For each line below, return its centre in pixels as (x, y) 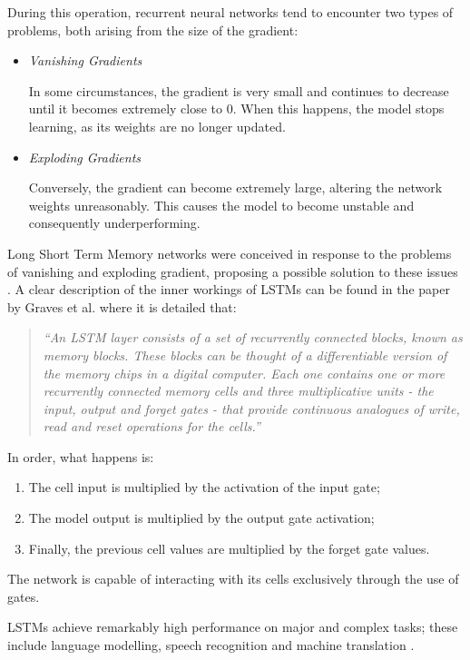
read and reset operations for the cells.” (152, 426)
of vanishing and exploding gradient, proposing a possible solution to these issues (233, 271)
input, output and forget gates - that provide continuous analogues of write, (251, 408)
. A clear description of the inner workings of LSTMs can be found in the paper (229, 289)
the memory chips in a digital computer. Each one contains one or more (244, 373)
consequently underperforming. (114, 223)
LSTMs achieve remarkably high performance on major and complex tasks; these (233, 627)
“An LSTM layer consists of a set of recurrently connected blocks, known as (253, 337)
